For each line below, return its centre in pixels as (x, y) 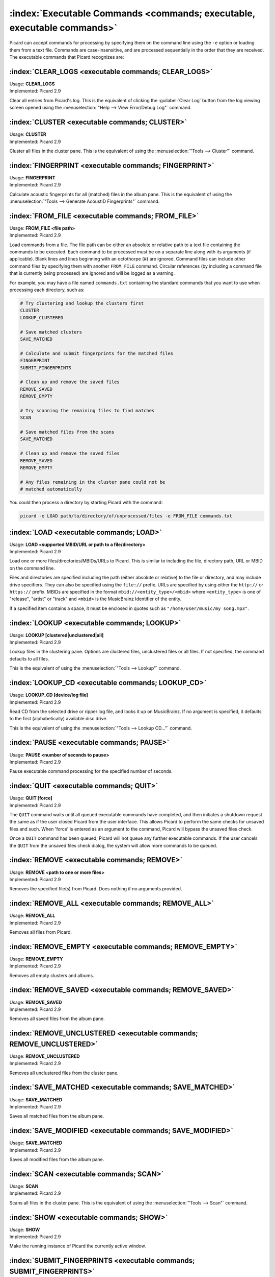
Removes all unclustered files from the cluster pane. (64, 1073)
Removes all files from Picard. (41, 932)
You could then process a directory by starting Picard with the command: (86, 503)
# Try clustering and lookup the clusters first (82, 303)
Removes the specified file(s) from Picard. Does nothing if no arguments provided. (96, 889)
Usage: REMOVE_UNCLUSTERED (45, 1056)
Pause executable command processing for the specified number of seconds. (91, 771)
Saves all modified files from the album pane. (57, 1160)
